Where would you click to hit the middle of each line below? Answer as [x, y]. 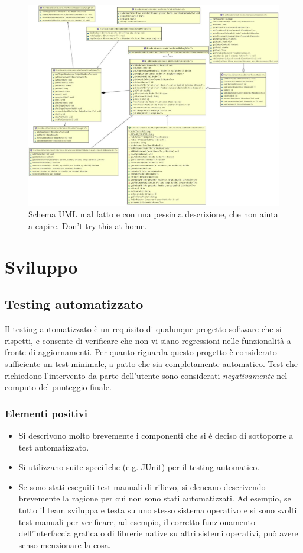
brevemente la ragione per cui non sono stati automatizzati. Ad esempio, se [155, 498]
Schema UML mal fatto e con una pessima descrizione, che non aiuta [153, 214]
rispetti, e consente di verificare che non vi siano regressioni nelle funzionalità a [148, 340]
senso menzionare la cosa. [65, 544]
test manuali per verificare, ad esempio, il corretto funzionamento [137, 521]
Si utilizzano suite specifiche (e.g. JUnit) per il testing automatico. [139, 467]
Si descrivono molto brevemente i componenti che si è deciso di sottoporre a [156, 435]
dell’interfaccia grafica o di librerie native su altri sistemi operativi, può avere [158, 533]
